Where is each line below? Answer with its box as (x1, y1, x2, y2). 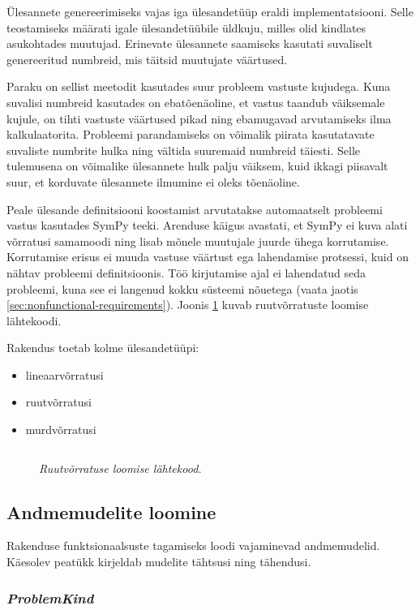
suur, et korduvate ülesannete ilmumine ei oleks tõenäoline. (6, 173, 300, 190)
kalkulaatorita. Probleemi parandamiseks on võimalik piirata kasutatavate (6, 126, 375, 143)
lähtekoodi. (6, 311, 62, 329)
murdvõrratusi (25, 421, 96, 438)
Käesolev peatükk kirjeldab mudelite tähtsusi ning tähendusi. (6, 553, 311, 570)
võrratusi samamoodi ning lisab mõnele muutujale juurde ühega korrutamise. (6, 232, 389, 249)
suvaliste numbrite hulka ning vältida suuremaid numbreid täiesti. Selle (6, 141, 361, 158)
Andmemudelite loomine (6, 499, 216, 524)
